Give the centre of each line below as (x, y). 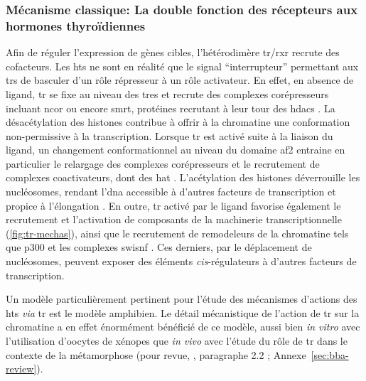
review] (21, 369)
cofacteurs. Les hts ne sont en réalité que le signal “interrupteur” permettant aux (182, 66)
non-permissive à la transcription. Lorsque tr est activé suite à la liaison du (169, 135)
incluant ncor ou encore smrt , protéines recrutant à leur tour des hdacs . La (171, 108)
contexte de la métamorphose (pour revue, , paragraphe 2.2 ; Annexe (156, 354)
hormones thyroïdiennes (76, 25)
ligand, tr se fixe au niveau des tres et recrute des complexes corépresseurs (167, 93)
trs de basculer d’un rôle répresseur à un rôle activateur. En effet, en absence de (180, 80)
